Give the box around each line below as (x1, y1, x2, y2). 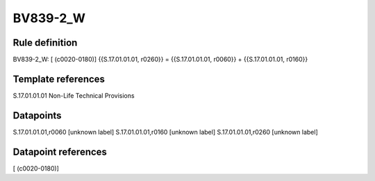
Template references (12, 73, 106, 85)
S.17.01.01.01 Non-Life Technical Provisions (12, 91, 135, 100)
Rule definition (12, 37, 78, 49)
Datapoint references (12, 146, 108, 157)
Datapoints (12, 110, 62, 121)
